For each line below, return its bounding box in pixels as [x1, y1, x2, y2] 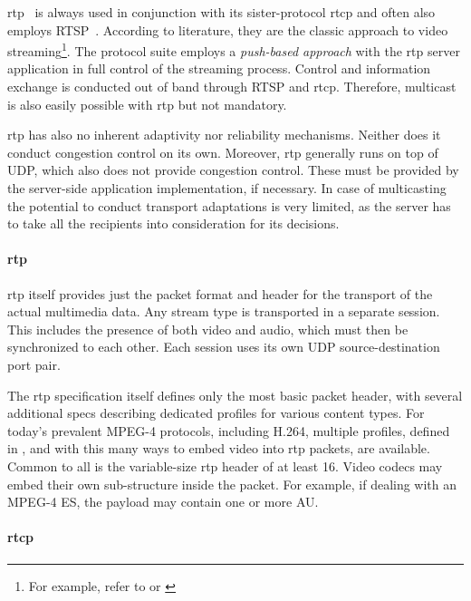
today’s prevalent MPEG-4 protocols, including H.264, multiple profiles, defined [7, 421, 450, 440]
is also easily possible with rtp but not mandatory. [7, 94, 287, 113]
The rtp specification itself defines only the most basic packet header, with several [7, 385, 463, 404]
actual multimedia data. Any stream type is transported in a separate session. [7, 302, 440, 321]
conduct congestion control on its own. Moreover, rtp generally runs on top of [7, 142, 438, 161]
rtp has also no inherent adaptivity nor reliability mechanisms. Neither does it [7, 125, 441, 144]
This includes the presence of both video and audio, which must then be [7, 319, 409, 338]
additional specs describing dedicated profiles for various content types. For [7, 403, 425, 422]
